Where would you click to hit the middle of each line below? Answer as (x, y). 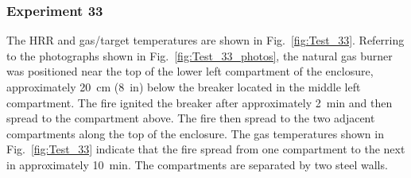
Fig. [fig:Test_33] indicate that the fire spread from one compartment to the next (206, 149)
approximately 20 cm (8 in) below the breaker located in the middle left (184, 87)
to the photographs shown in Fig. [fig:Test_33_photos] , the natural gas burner (200, 55)
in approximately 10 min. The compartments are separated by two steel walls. (197, 164)
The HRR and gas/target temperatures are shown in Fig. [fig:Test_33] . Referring (205, 40)
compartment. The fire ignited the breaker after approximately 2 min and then (200, 102)
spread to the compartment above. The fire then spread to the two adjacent (191, 118)
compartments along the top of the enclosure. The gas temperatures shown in (195, 133)
